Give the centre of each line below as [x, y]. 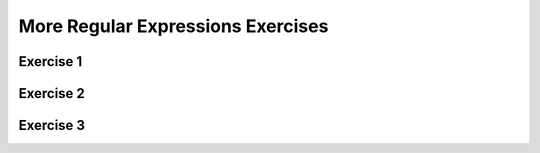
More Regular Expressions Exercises [173, 26]
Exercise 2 [51, 93]
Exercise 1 [50, 61]
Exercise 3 [51, 125]
